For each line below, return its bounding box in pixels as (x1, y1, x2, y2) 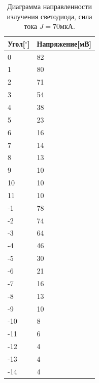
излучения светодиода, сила (7, 11, 92, 21)
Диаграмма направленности (7, 1, 92, 11)
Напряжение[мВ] (37, 38, 92, 49)
